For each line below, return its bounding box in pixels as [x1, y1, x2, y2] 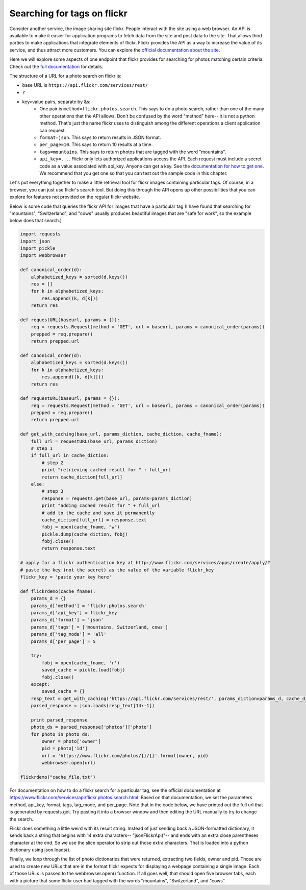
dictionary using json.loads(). [9, 847, 71, 853]
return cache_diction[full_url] [41, 474, 122, 480]
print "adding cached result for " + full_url [41, 503, 160, 509]
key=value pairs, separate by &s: [22, 99, 91, 105]
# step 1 [31, 446, 53, 451]
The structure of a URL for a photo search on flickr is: [9, 73, 122, 79]
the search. [9, 816, 33, 822]
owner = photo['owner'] [41, 738, 101, 744]
